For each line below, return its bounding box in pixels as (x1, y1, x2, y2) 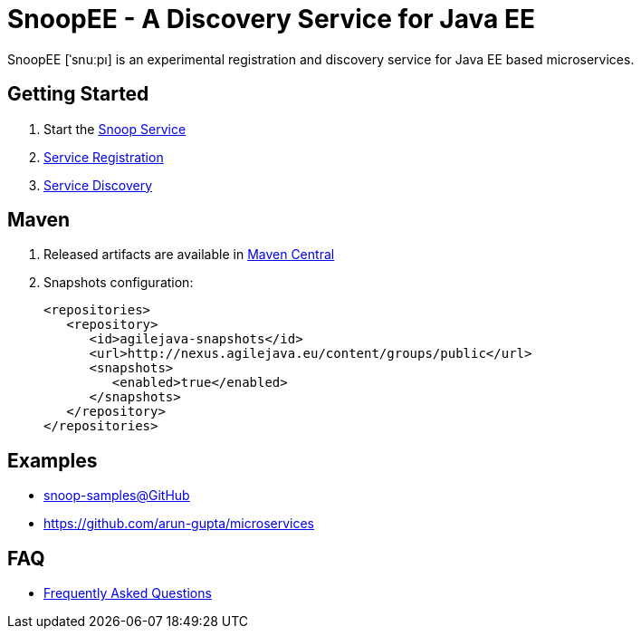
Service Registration (43, 149, 164, 165)
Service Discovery (43, 177, 153, 193)
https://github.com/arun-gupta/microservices (43, 516, 314, 532)
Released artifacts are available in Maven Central (43, 246, 335, 263)
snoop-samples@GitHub (43, 487, 190, 504)
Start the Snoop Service (43, 120, 187, 137)
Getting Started (7, 82, 149, 106)
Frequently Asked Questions (43, 585, 212, 602)
